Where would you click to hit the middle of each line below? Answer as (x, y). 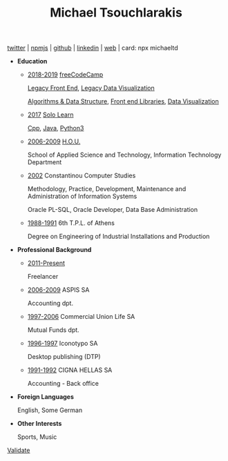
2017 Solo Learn (50, 115)
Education (32, 61)
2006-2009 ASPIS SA (58, 290)
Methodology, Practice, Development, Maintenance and (107, 189)
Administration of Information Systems (82, 196)
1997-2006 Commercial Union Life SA (81, 317)
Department (45, 162)
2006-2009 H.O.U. (54, 141)
